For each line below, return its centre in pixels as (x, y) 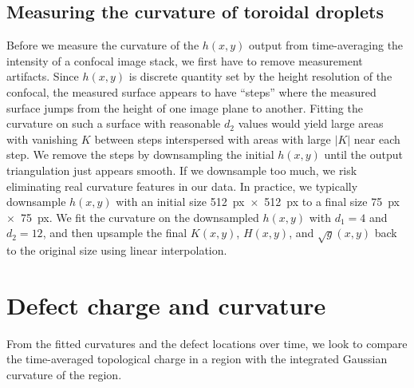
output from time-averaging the (326, 45)
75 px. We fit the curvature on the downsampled (140, 217)
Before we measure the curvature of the (103, 45)
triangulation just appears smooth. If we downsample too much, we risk (182, 170)
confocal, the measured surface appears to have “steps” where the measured (191, 91)
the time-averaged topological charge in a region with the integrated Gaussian (197, 359)
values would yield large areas (311, 123)
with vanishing (42, 139)
